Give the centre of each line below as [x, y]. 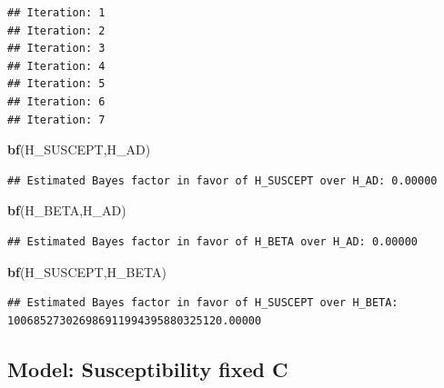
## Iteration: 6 [56, 101]
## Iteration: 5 [56, 84]
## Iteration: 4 [56, 66]
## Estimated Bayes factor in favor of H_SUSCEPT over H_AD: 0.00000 [222, 180]
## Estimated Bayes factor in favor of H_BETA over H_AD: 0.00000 [213, 241]
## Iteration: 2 [56, 30]
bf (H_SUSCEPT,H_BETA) [87, 271]
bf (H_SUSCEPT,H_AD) [79, 149]
